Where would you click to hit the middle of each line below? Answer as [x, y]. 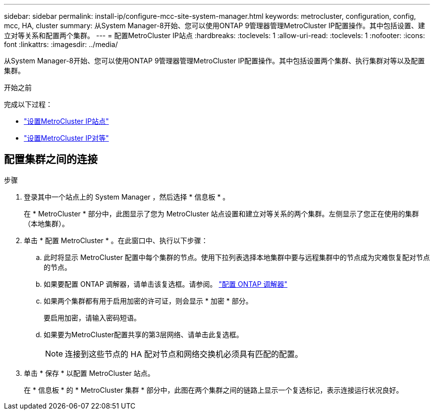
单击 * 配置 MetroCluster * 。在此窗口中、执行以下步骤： [116, 240]
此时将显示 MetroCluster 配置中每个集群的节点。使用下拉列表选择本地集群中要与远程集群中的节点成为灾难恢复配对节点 [237, 257]
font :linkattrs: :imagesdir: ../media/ [61, 44]
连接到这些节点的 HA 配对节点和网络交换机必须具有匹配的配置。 [184, 354]
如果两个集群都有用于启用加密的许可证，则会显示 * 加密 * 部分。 [148, 301]
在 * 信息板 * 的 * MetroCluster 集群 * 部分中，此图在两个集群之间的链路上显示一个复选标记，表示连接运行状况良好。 [214, 390]
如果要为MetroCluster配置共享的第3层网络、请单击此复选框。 [143, 334]
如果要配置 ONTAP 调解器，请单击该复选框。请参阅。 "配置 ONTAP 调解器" [166, 284]
